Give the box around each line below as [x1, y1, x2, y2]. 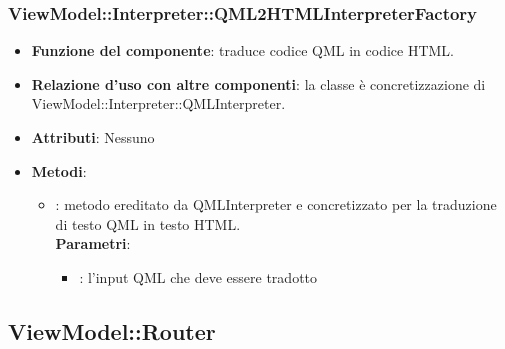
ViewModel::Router [8, 315, 216, 346]
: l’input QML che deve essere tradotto [79, 266, 318, 287]
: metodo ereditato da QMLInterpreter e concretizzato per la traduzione [55, 194, 497, 215]
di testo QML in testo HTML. [55, 213, 241, 234]
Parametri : [55, 233, 131, 254]
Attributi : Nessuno [31, 127, 155, 147]
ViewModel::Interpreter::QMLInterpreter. [31, 93, 286, 114]
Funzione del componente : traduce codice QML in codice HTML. [31, 40, 454, 61]
